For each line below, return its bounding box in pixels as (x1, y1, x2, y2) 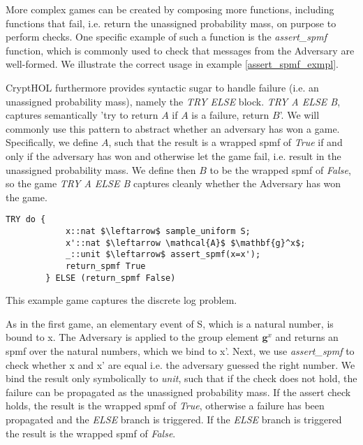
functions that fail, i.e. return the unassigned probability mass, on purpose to (6, 15, 336, 30)
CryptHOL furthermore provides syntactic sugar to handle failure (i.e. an (6, 80, 319, 94)
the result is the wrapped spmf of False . (6, 425, 176, 440)
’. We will (279, 108, 320, 122)
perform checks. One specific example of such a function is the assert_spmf (6, 29, 327, 44)
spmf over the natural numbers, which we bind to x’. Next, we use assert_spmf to (6, 344, 355, 358)
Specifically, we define (6, 135, 98, 149)
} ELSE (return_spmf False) (45, 272, 176, 283)
